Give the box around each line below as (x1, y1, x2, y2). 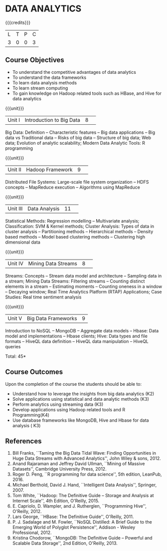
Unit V (7, 315, 22, 322)
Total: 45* (5, 353, 26, 359)
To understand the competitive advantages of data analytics (12, 69, 136, 75)
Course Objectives (5, 56, 65, 64)
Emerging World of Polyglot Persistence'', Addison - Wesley (12, 525, 136, 531)
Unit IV (7, 260, 24, 267)
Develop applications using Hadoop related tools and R (12, 406, 126, 412)
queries (5, 343, 21, 349)
